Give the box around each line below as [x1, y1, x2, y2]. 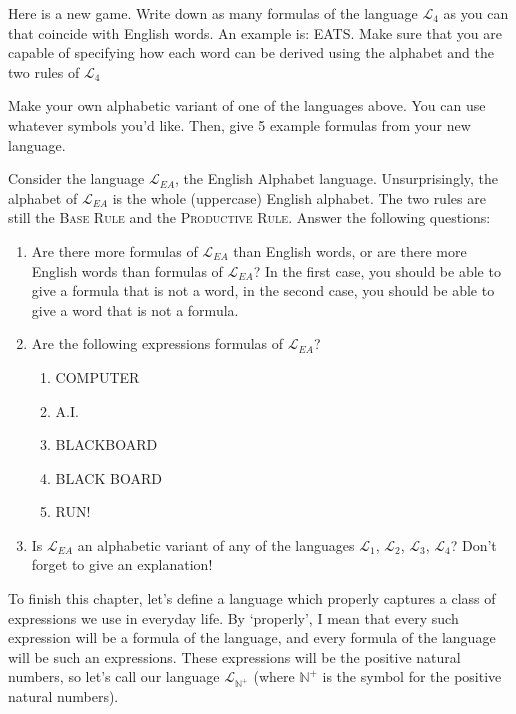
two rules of [8, 61, 80, 82]
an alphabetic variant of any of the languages [77, 534, 355, 555]
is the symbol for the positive [322, 666, 502, 687]
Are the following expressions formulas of [31, 333, 284, 354]
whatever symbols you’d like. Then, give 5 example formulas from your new [8, 114, 471, 135]
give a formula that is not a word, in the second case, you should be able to [31, 280, 495, 301]
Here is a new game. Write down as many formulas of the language [8, 3, 418, 23]
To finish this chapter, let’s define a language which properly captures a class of [8, 588, 496, 609]
